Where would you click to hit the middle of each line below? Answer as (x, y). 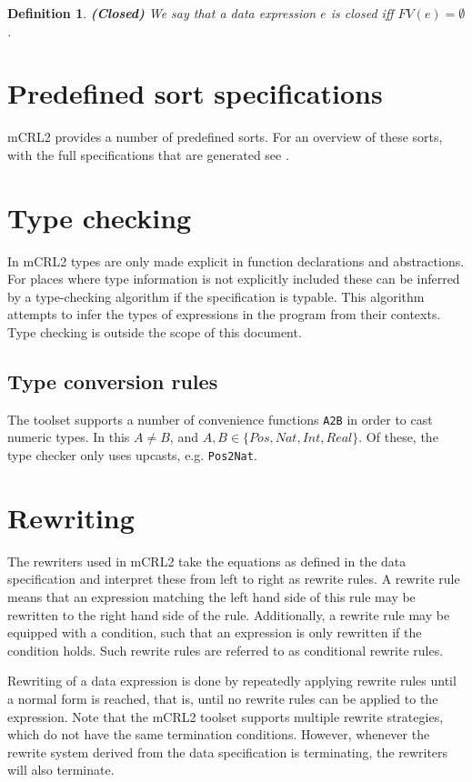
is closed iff (362, 13)
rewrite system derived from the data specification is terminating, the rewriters (228, 752)
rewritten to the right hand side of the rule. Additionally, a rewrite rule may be (229, 614)
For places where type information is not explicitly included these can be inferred (234, 279)
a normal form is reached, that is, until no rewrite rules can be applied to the (223, 698)
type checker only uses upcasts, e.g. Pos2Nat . (132, 455)
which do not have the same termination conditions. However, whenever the (219, 734)
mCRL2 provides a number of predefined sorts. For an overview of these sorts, (225, 137)
